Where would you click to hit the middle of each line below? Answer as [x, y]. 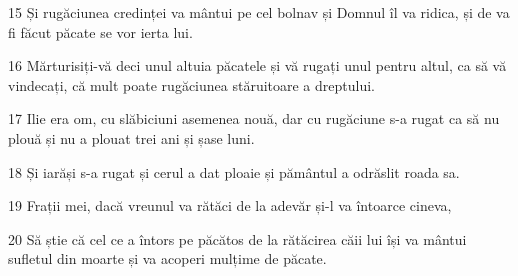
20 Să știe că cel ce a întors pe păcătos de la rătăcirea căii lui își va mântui [237, 238]
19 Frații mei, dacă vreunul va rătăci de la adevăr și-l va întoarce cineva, [230, 205]
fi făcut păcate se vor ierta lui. [100, 31]
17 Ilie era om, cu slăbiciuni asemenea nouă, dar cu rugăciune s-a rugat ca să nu [254, 118]
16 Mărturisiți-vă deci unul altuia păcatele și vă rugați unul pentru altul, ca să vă [257, 65]
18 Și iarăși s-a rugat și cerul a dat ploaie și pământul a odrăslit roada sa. [234, 171]
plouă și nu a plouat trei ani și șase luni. [131, 137]
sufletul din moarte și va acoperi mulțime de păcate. [167, 258]
